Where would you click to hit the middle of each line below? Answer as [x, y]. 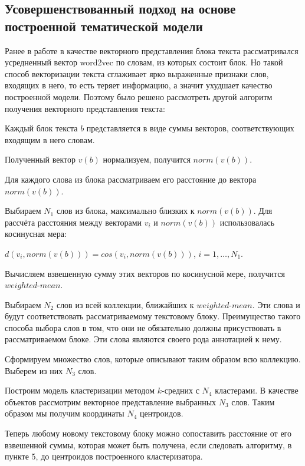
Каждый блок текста [41, 128]
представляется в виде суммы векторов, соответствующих [190, 128]
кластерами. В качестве [257, 390]
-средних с [181, 390]
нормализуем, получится [147, 159]
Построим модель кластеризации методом [80, 390]
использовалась [247, 222]
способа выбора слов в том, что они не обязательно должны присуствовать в [143, 327]
